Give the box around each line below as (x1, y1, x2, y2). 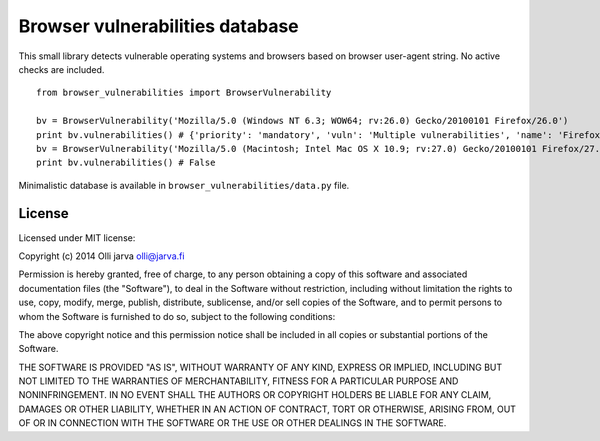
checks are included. (18, 63, 105, 75)
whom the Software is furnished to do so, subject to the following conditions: (18, 310, 336, 322)
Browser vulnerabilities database (18, 15, 299, 37)
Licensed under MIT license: (18, 231, 136, 244)
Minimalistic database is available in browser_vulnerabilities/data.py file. (18, 179, 350, 191)
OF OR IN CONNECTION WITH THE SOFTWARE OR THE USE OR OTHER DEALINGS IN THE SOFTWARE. (18, 417, 447, 429)
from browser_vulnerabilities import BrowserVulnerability (36, 87, 332, 99)
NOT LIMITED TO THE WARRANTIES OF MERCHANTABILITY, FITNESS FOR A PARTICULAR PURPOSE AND (18, 375, 459, 387)
